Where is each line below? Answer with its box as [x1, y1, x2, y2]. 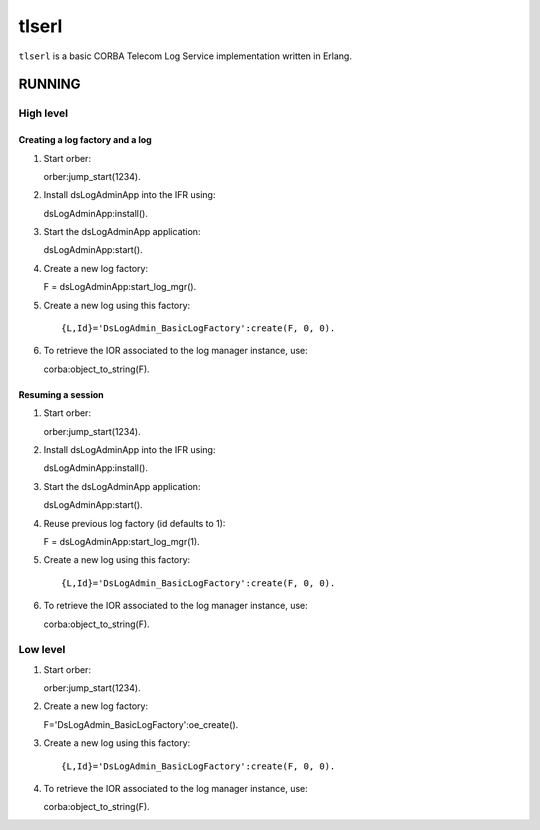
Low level [18, 643, 66, 657]
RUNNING [18, 76, 81, 93]
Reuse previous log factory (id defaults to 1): [43, 517, 226, 529]
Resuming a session [18, 388, 104, 400]
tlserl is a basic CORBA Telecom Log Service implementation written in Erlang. [18, 50, 352, 62]
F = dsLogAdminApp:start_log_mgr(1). [43, 535, 200, 547]
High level [18, 106, 69, 120]
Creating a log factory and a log [18, 134, 152, 146]
